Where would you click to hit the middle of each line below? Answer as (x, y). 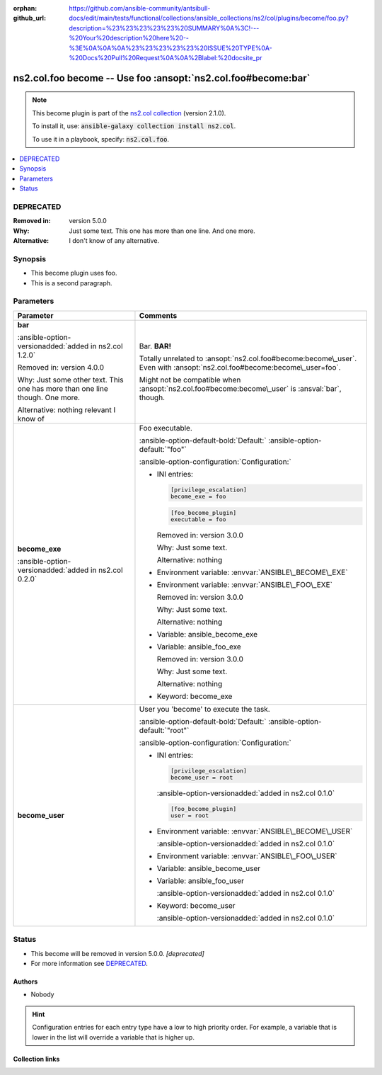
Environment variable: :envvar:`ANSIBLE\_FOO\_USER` (247, 855)
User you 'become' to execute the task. (204, 710)
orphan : (25, 8)
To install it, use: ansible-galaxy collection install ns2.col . (134, 126)
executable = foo (198, 519)
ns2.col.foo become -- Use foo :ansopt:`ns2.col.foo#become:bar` (162, 78)
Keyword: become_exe (195, 696)
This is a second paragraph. (71, 283)
